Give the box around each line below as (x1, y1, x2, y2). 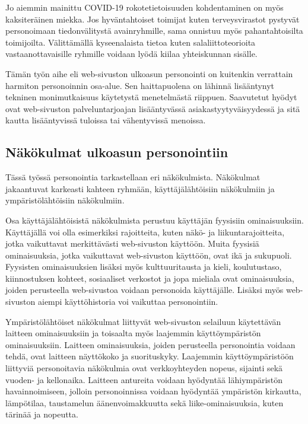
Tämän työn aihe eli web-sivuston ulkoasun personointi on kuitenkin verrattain (5, 67, 293, 79)
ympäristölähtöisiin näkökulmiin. (5, 194, 125, 206)
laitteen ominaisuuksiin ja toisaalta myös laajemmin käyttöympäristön (5, 327, 261, 339)
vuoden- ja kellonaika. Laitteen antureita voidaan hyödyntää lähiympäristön (5, 373, 283, 385)
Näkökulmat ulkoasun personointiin (5, 143, 228, 161)
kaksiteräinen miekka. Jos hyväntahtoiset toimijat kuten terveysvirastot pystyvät (5, 12, 300, 25)
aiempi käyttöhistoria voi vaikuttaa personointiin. (37, 295, 218, 308)
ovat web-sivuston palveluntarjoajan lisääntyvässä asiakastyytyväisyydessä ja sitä (5, 102, 300, 114)
